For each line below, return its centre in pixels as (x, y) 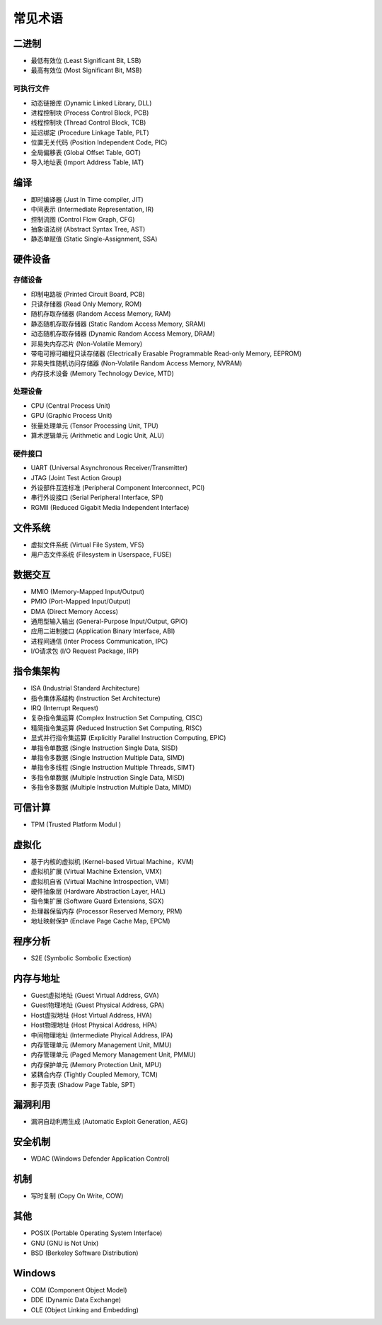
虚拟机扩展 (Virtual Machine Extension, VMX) (96, 872)
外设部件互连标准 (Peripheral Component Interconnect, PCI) (118, 487)
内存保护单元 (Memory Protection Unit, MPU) (96, 1064)
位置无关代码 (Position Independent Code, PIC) (99, 142)
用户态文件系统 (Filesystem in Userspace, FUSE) (101, 555)
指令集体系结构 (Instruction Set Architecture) (95, 698)
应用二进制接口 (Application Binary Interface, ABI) (103, 631)
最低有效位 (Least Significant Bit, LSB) (86, 61)
